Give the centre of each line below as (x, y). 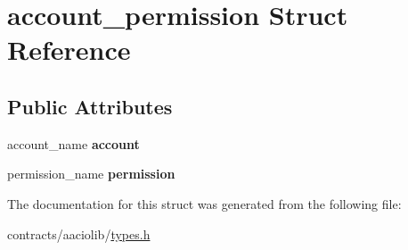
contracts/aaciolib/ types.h (79, 233)
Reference (69, 50)
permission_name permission (91, 174)
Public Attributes (90, 106)
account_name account (73, 143)
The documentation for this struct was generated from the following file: (204, 203)
